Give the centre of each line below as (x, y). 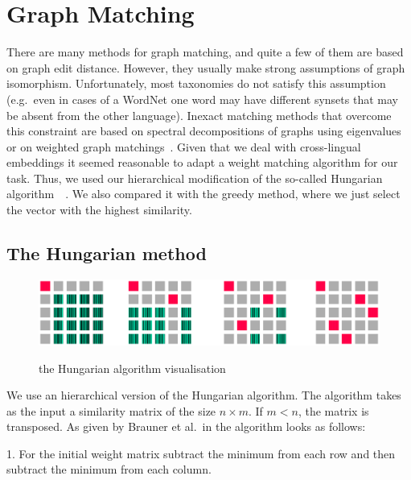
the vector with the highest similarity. (99, 210)
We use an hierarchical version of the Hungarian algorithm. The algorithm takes (204, 395)
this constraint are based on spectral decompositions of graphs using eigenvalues (204, 131)
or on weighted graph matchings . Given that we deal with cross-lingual (184, 146)
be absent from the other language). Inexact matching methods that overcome (199, 115)
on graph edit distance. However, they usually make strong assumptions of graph (206, 67)
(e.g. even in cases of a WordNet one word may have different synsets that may (202, 99)
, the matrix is (333, 410)
